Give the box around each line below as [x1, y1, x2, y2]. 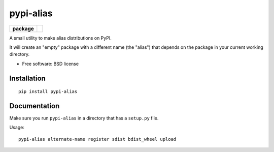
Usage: [9, 125, 25, 131]
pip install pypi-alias [18, 89, 78, 95]
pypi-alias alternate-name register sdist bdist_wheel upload [18, 136, 177, 142]
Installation [9, 74, 46, 82]
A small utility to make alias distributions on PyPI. [9, 35, 112, 41]
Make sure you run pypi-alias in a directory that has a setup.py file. [9, 115, 159, 121]
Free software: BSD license [22, 60, 79, 67]
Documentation [9, 102, 60, 110]
